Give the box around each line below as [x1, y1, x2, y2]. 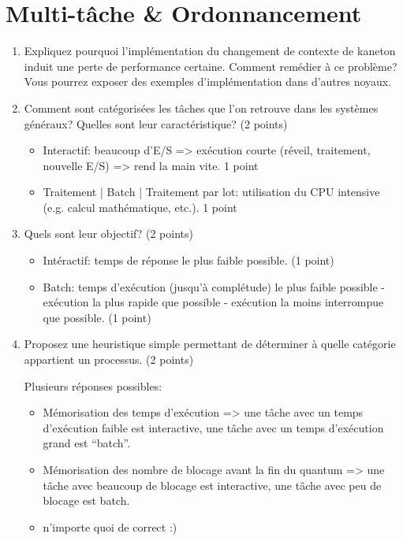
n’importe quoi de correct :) [43, 518, 177, 535]
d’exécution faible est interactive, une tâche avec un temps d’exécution [43, 419, 384, 435]
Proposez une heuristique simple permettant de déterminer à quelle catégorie [24, 335, 396, 352]
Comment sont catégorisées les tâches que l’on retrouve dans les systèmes [24, 99, 379, 116]
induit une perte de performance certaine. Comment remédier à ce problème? [24, 57, 397, 74]
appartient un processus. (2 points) [24, 351, 194, 368]
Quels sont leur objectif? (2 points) [24, 225, 193, 242]
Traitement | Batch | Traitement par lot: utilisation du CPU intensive [43, 183, 380, 200]
